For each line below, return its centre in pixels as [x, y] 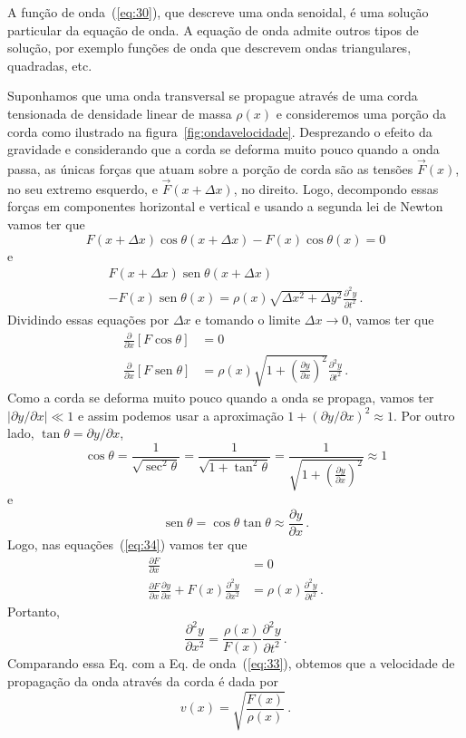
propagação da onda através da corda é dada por [143, 680]
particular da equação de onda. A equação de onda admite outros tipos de [213, 29]
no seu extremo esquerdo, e [83, 188]
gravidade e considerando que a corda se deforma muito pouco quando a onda [223, 149]
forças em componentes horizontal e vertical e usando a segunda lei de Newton [225, 206]
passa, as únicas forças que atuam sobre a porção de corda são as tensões [210, 168]
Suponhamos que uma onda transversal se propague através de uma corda [213, 96]
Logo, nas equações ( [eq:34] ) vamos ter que [127, 544]
